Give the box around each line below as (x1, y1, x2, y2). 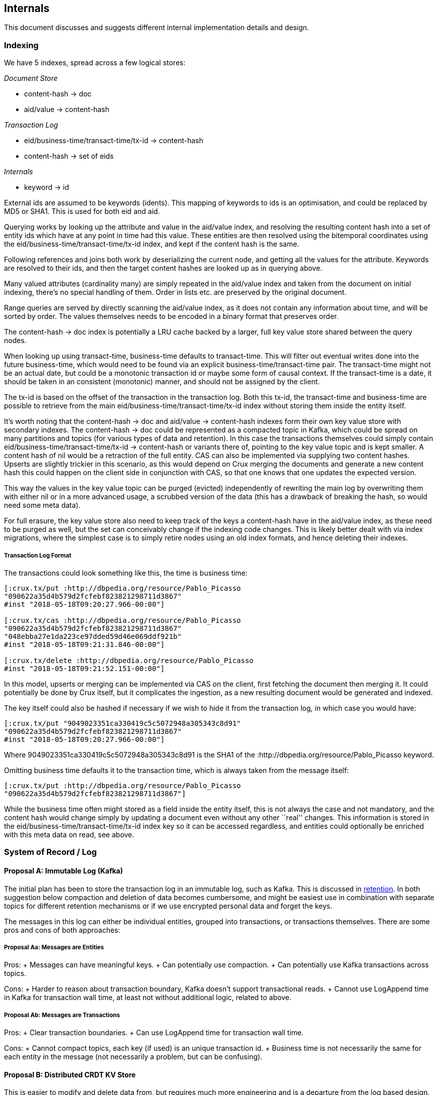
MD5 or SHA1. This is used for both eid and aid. (4, 207, 160, 216)
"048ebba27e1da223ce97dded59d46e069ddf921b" (4, 632, 182, 640)
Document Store (4, 74, 58, 83)
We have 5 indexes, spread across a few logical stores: (4, 58, 186, 67)
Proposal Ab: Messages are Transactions (4, 1011, 120, 1019)
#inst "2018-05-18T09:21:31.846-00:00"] (4, 640, 165, 648)
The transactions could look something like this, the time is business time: (4, 568, 248, 577)
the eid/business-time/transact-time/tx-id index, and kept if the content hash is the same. (4, 240, 300, 249)
